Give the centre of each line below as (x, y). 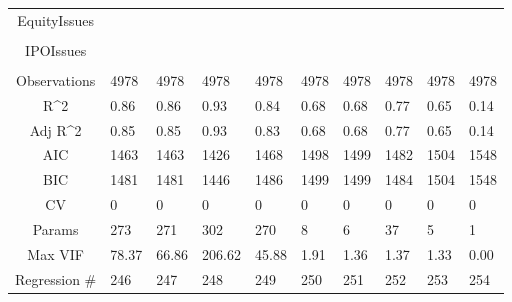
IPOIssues (56, 49)
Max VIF (55, 253)
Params (55, 229)
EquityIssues (55, 19)
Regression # (56, 278)
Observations (56, 79)
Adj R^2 (55, 129)
